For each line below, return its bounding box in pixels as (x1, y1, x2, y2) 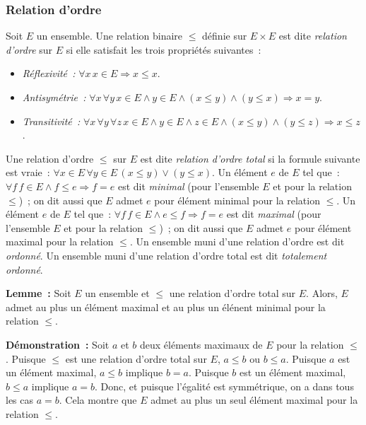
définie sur (202, 28, 247, 43)
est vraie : (6, 165, 50, 180)
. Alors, (306, 286, 338, 301)
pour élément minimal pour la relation (154, 192, 320, 207)
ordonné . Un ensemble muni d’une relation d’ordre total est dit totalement (6, 248, 327, 262)
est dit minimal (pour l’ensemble (117, 178, 259, 193)
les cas (6, 392, 34, 407)
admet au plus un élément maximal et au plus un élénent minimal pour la (6, 299, 326, 314)
